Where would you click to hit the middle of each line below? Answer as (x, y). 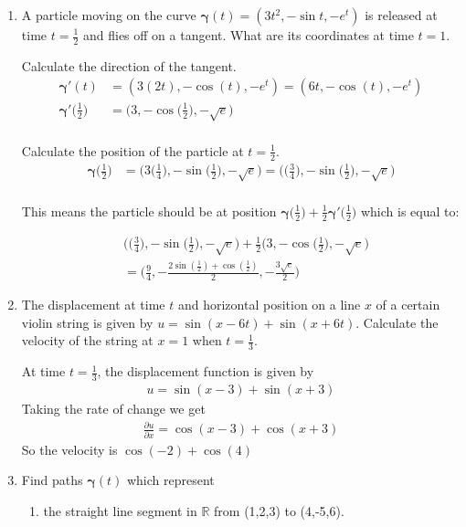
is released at (401, 15)
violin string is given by (87, 322)
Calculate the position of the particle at (132, 150)
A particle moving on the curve (109, 15)
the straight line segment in (120, 510)
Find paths (52, 480)
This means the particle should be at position (149, 211)
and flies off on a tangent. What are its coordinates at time (248, 35)
